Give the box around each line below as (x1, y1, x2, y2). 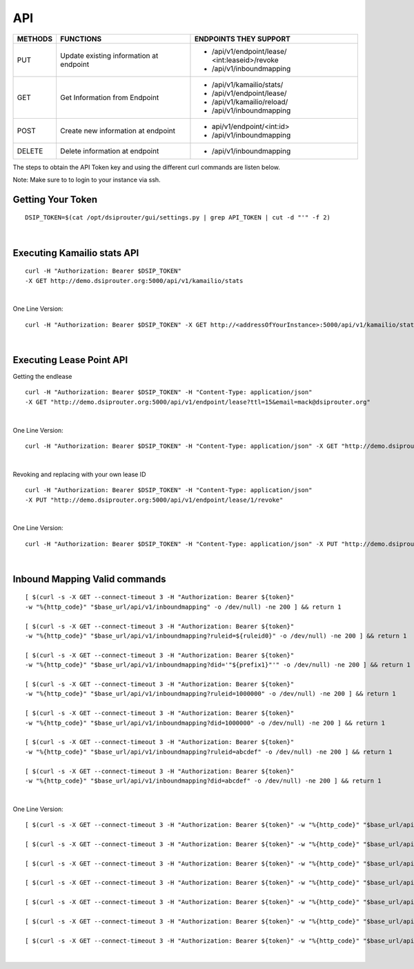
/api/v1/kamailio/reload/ (211, 97, 288, 106)
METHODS (17, 34, 53, 43)
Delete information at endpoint (59, 146, 159, 155)
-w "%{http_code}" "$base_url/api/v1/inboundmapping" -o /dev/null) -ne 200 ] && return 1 (25, 603, 342, 611)
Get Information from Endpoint (59, 92, 159, 102)
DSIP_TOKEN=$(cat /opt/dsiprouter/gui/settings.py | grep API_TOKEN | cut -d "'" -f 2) (25, 214, 331, 222)
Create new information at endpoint (59, 126, 176, 135)
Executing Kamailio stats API (12, 247, 139, 259)
